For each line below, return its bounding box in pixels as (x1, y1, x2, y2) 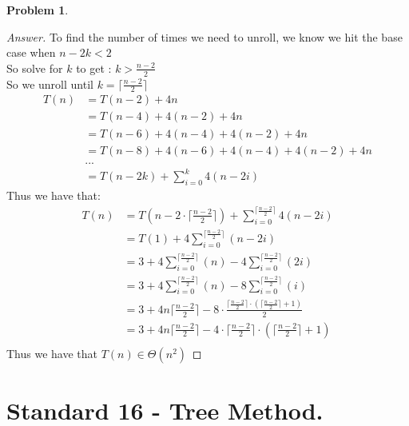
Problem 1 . (6, 2, 69, 18)
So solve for (6, 59, 63, 76)
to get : (76, 59, 112, 76)
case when (6, 44, 56, 61)
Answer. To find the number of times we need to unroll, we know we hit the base (6, 28, 403, 45)
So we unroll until (6, 75, 93, 92)
